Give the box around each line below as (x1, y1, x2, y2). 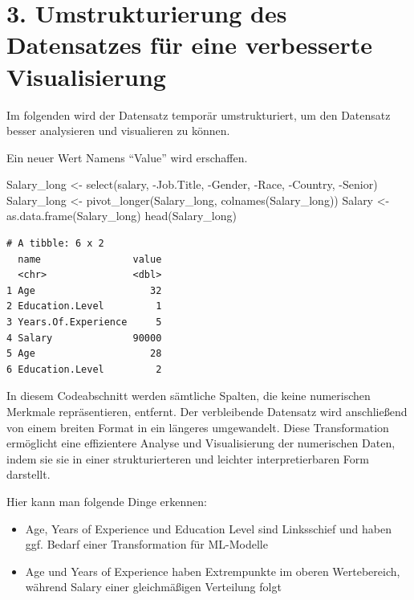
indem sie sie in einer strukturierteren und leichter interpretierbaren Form (6, 450, 369, 467)
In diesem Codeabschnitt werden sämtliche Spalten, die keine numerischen (6, 387, 371, 404)
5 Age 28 (6, 348, 162, 360)
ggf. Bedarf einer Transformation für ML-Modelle (25, 536, 268, 553)
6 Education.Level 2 (6, 363, 162, 375)
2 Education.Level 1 (6, 300, 162, 312)
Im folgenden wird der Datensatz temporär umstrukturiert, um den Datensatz (6, 106, 391, 123)
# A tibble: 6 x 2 (6, 238, 104, 250)
